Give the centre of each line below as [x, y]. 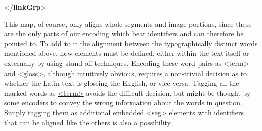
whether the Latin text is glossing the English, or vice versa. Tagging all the [122, 83]
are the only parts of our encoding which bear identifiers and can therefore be [124, 34]
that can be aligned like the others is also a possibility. [88, 122]
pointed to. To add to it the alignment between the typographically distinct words [131, 43]
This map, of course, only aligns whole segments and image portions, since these [128, 23]
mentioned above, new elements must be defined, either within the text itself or [127, 53]
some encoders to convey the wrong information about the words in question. [123, 103]
